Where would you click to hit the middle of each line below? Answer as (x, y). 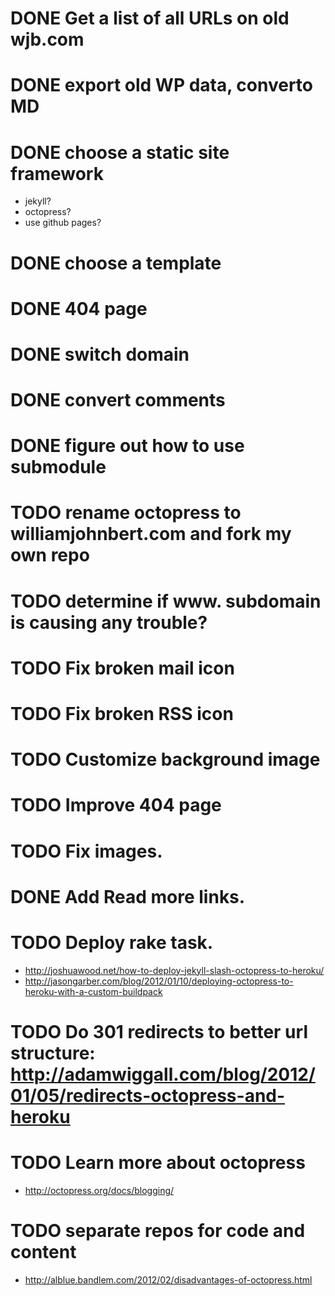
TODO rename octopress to (126, 513)
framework (57, 173)
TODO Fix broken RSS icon (122, 714)
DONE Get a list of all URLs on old (150, 18)
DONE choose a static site (120, 152)
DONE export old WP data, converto (162, 85)
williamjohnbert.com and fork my (151, 534)
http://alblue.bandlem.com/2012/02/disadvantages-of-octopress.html (168, 1279)
